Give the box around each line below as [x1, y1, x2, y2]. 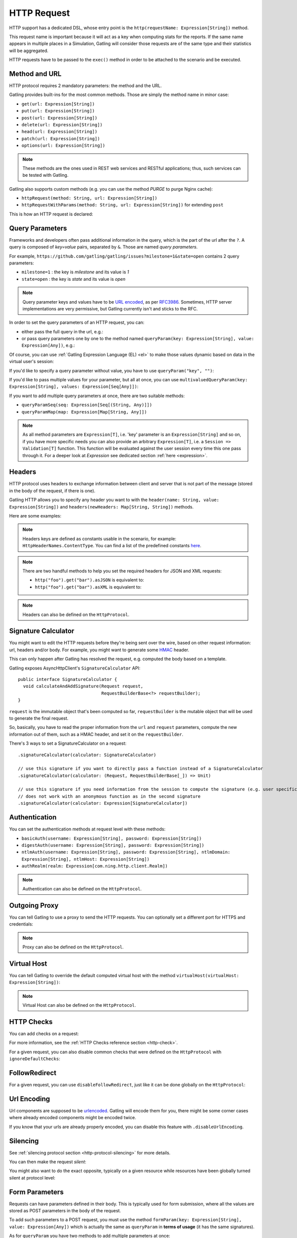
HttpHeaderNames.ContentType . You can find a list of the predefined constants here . [22, 543, 201, 549]
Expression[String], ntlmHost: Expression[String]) [21, 856, 150, 862]
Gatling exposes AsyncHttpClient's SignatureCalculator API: [9, 665, 141, 671]
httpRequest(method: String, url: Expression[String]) [21, 196, 158, 201]
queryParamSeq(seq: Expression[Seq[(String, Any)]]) [21, 402, 152, 408]
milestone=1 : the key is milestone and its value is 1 [21, 269, 129, 275]
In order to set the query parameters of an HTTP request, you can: [9, 319, 145, 325]
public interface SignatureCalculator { [18, 676, 117, 682]
